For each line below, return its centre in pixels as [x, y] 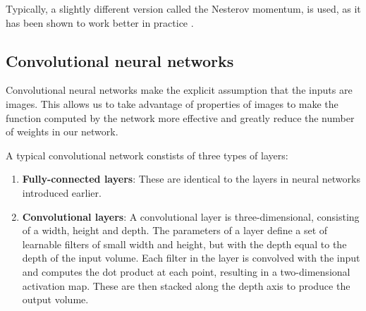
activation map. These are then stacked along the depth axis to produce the [186, 285]
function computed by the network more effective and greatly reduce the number [180, 117]
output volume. [55, 299]
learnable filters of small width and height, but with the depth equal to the [184, 244]
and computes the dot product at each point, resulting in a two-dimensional [186, 271]
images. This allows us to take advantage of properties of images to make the [172, 103]
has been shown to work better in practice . [100, 22]
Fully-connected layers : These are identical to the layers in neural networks [191, 179]
